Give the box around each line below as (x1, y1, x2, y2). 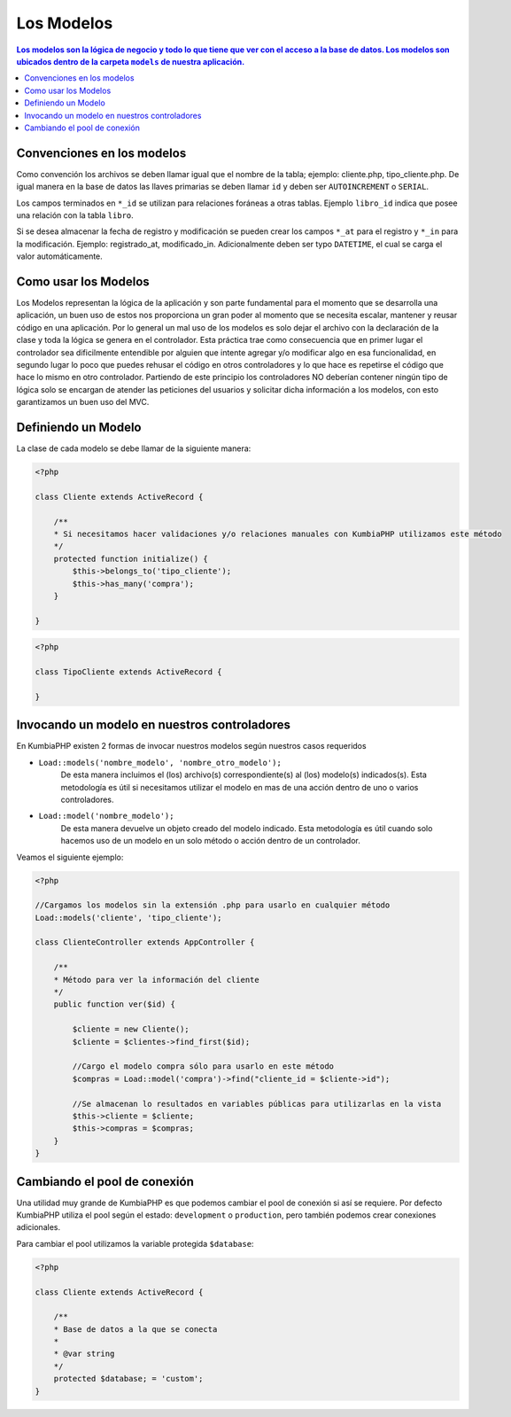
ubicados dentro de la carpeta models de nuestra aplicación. (16, 56, 245, 66)
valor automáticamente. (16, 251, 104, 261)
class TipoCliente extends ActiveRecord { (35, 667, 222, 677)
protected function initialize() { (53, 554, 208, 564)
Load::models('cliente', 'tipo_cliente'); (35, 913, 222, 923)
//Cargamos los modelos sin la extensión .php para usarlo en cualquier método (35, 900, 391, 910)
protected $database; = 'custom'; (53, 1374, 204, 1384)
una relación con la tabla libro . (16, 209, 135, 221)
